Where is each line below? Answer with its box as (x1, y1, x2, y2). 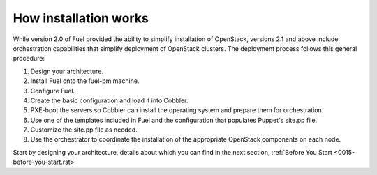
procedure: (13, 54, 45, 63)
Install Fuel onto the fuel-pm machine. (30, 77, 140, 85)
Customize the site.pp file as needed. (30, 125, 138, 134)
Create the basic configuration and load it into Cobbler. (30, 96, 188, 105)
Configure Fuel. (30, 86, 75, 95)
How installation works (13, 10, 149, 26)
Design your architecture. (30, 67, 104, 75)
